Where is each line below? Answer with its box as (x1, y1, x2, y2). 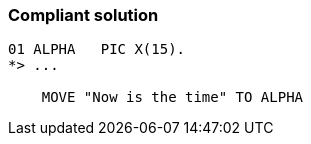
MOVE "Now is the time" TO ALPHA (41, 89, 304, 106)
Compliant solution (8, 5, 159, 25)
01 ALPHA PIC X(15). (8, 41, 186, 58)
